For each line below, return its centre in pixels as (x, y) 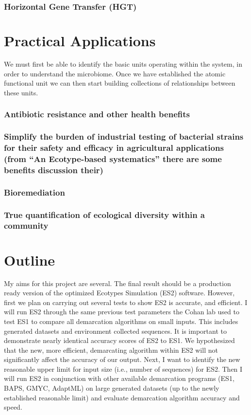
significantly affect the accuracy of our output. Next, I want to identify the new (122, 359)
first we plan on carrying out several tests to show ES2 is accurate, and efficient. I (126, 302)
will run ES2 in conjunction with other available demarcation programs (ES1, (119, 378)
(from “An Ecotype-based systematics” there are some (113, 158)
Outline (30, 260)
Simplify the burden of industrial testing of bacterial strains (124, 136)
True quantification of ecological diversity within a (105, 214)
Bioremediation (34, 192)
